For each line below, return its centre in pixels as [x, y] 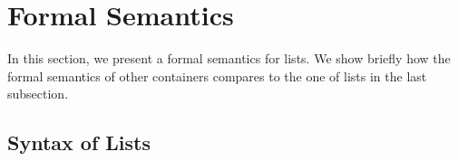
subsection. [38, 94]
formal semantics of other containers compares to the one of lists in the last [217, 76]
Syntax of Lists [79, 142]
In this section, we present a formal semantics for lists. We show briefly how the [229, 58]
